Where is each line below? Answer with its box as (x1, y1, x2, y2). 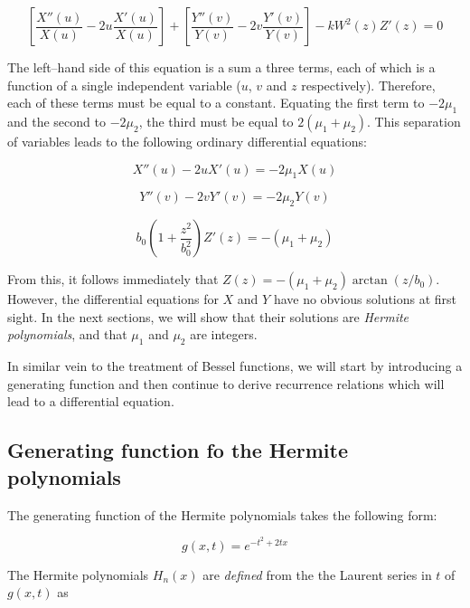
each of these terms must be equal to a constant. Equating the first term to (7, 93, 425, 112)
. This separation (367, 111, 461, 130)
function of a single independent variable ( (7, 75, 241, 94)
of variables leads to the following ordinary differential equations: (7, 131, 367, 150)
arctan (352, 274, 388, 288)
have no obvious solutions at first (273, 290, 457, 309)
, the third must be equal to (138, 111, 294, 130)
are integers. (190, 325, 258, 344)
